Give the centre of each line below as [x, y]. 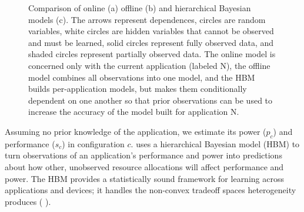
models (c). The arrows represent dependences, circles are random [147, 19]
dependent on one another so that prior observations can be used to [151, 100]
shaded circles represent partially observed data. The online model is [152, 54]
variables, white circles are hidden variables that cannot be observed [151, 31]
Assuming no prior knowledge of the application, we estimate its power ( [136, 131]
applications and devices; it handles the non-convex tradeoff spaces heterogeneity [151, 190]
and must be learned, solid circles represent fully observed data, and [151, 42]
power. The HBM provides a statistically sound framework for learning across [144, 178]
